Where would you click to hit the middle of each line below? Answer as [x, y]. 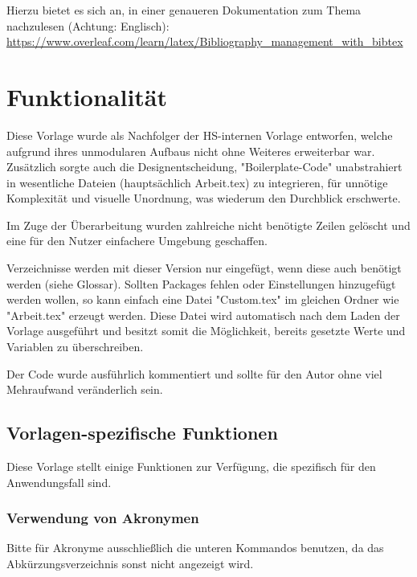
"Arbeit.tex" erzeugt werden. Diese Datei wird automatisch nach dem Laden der [203, 315]
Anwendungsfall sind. [59, 482]
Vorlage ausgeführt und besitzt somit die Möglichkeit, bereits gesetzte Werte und [206, 331]
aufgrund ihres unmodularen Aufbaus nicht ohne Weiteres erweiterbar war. [191, 151]
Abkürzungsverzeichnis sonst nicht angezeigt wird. [130, 564]
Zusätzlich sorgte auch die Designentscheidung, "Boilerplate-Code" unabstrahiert [204, 167]
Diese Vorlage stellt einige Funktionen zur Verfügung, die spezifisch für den [191, 467]
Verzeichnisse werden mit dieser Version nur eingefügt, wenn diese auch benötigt [204, 268]
